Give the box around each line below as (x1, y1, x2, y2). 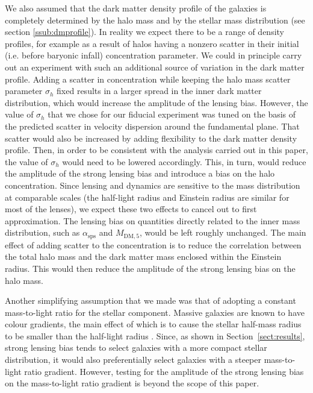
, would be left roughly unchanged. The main (140, 226, 306, 239)
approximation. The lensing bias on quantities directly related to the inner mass (5, 214, 300, 227)
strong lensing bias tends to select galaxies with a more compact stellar (5, 341, 267, 354)
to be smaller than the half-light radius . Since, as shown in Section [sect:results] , (5, 329, 305, 342)
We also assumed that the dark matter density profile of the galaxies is (5, 2, 267, 14)
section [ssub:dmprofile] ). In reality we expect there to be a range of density (5, 25, 285, 38)
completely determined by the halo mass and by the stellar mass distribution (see (5, 13, 305, 26)
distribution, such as (5, 226, 80, 239)
